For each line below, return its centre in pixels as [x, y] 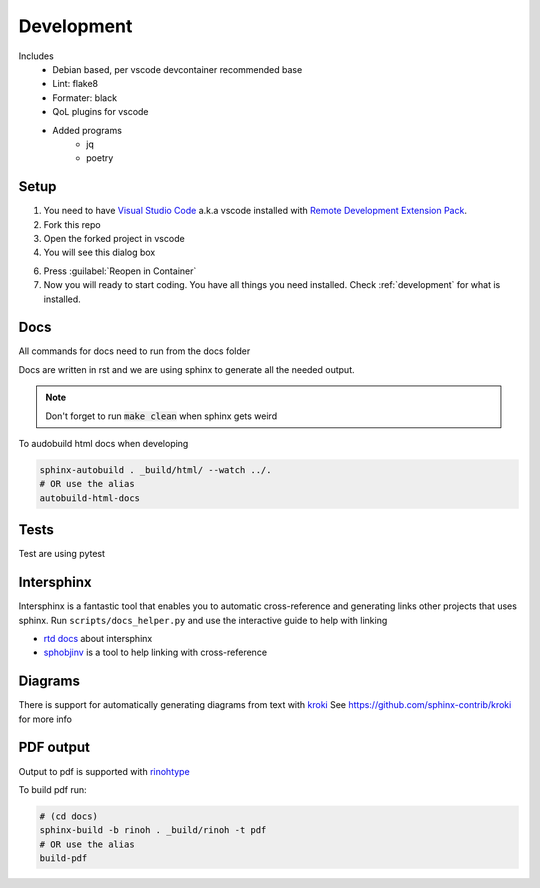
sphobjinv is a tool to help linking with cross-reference [155, 652]
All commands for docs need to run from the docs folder [134, 351]
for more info [45, 719]
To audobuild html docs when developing [103, 443]
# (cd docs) [69, 816]
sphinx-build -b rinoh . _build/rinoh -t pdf [153, 830]
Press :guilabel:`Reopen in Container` [120, 271]
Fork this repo [72, 224]
